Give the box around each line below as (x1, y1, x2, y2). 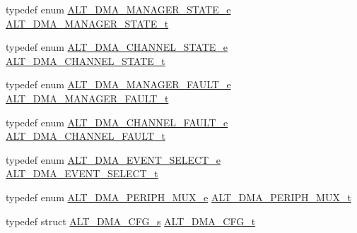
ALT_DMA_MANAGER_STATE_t (6, 16, 169, 30)
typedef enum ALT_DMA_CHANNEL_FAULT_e (6, 114, 228, 129)
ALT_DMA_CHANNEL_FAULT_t (6, 129, 165, 143)
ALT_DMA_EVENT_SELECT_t (6, 166, 158, 181)
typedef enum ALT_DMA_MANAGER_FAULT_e (6, 77, 231, 92)
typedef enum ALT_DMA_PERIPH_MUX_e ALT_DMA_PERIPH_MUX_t (6, 189, 351, 204)
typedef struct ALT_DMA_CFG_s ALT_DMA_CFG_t (6, 213, 256, 228)
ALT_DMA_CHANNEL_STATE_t (6, 53, 165, 68)
